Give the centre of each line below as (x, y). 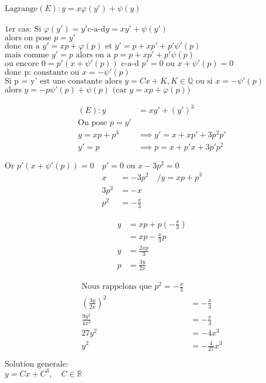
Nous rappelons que (117, 287)
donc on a (22, 46)
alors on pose (28, 38)
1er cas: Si (23, 29)
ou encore (22, 63)
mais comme (27, 55)
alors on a (93, 55)
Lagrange (21, 9)
